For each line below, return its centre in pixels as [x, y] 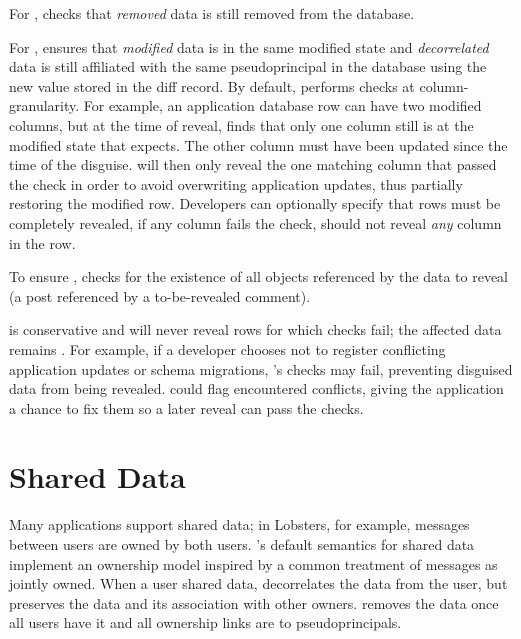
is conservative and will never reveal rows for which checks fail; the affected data [255, 329]
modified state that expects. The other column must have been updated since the [258, 144]
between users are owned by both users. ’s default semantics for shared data [242, 544]
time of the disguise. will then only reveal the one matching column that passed [253, 164]
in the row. [42, 242]
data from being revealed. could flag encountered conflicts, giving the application [256, 388]
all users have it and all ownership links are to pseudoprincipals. [205, 622]
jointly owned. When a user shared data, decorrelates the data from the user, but [258, 583]
